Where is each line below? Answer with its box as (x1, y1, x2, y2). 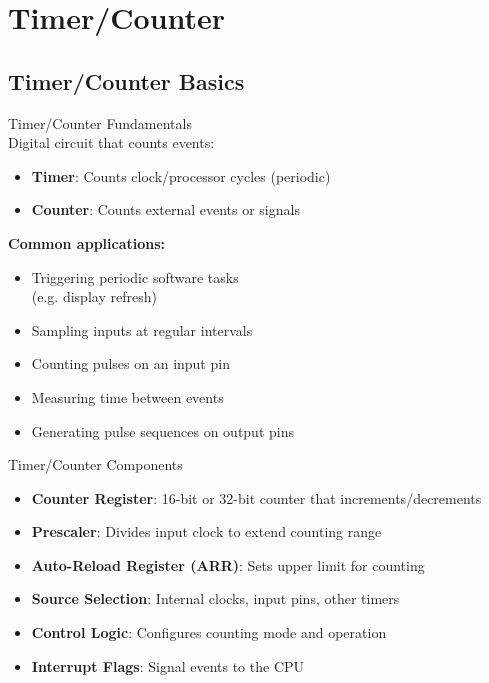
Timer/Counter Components (8, 454, 183, 475)
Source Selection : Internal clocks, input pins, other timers (31, 588, 400, 609)
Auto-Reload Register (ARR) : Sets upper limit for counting (31, 554, 425, 575)
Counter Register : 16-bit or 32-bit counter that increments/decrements (31, 487, 482, 508)
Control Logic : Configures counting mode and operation (31, 622, 387, 643)
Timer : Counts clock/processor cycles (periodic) (31, 165, 331, 186)
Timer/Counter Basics (8, 65, 245, 96)
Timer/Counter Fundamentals (8, 112, 192, 133)
